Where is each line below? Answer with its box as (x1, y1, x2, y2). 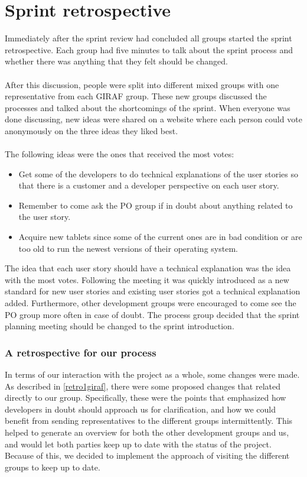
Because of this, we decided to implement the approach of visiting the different (5, 449, 290, 462)
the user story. (18, 210, 71, 223)
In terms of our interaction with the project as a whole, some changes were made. (5, 368, 300, 380)
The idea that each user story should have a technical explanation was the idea (5, 262, 291, 274)
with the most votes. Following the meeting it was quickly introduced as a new (5, 273, 289, 285)
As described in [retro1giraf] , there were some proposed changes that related (5, 379, 280, 392)
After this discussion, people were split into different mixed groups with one (5, 78, 279, 90)
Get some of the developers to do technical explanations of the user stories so (18, 167, 298, 180)
